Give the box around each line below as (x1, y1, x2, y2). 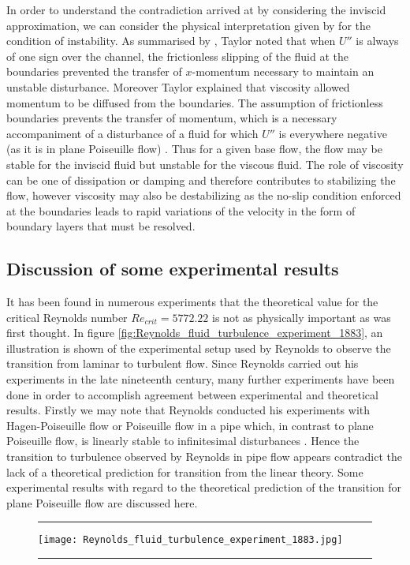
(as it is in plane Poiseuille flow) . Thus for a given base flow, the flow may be (6, 140, 382, 157)
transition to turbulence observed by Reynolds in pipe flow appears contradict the (6, 448, 403, 465)
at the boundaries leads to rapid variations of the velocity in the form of (6, 202, 356, 219)
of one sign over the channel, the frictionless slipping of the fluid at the (6, 47, 349, 64)
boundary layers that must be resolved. (6, 218, 196, 234)
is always (356, 32, 399, 49)
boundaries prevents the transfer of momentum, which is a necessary (6, 110, 337, 126)
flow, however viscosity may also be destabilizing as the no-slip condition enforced (6, 187, 401, 204)
